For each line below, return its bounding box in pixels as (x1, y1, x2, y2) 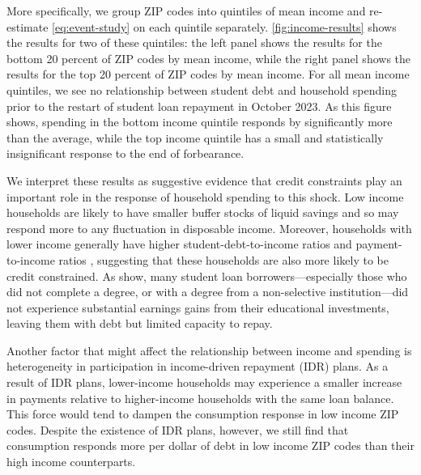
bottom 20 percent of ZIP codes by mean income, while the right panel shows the (6, 49, 411, 66)
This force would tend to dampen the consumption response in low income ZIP (6, 405, 399, 422)
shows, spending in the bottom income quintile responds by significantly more (6, 113, 393, 130)
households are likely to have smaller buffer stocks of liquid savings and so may (6, 204, 399, 221)
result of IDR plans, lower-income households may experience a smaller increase (6, 374, 402, 391)
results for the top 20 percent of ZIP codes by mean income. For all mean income (6, 66, 410, 83)
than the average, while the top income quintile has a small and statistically (6, 129, 384, 146)
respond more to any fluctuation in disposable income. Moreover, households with (6, 219, 412, 236)
